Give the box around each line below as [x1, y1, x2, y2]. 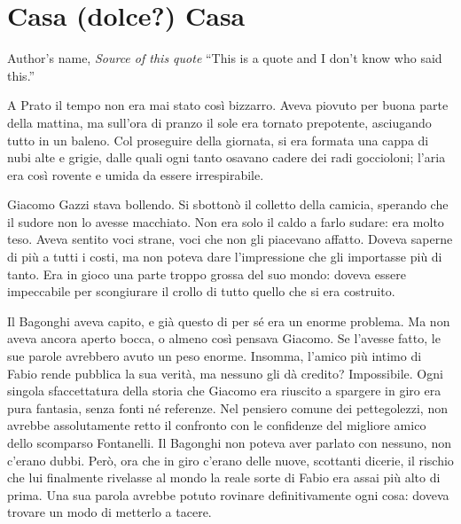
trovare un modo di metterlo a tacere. [7, 503, 212, 521]
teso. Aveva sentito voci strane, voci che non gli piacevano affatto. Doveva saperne [7, 230, 453, 248]
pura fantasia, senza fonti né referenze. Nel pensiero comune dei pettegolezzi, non [7, 398, 448, 417]
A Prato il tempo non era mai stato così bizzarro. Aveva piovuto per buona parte [7, 96, 449, 114]
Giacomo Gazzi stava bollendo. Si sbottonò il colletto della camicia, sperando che [7, 195, 449, 214]
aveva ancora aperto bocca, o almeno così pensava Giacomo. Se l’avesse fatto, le [7, 329, 441, 348]
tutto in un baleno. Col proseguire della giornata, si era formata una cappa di [7, 130, 429, 149]
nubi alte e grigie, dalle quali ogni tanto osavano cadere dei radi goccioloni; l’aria [7, 148, 446, 167]
